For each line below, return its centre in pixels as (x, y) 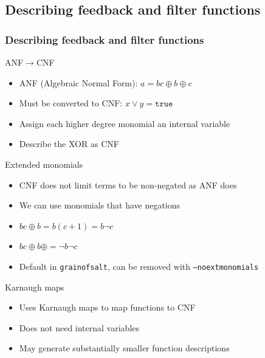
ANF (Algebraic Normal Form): (78, 82)
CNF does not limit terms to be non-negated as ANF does (128, 184)
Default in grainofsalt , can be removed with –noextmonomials (139, 266)
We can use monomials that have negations (100, 205)
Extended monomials (44, 164)
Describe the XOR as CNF (69, 144)
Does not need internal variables (79, 327)
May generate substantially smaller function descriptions (124, 348)
